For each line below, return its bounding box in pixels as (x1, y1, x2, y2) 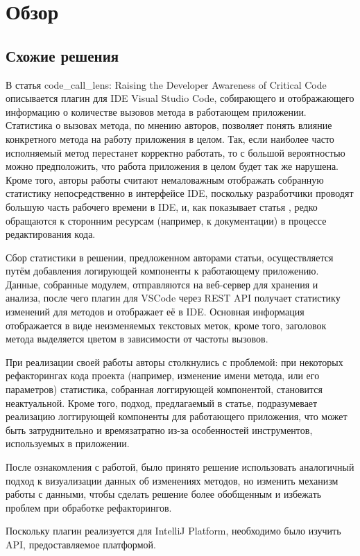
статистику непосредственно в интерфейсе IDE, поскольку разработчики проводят (6, 186, 354, 200)
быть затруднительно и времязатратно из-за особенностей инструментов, (6, 422, 313, 437)
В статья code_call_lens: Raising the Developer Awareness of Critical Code (6, 77, 327, 92)
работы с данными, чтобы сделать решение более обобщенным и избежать (6, 487, 322, 501)
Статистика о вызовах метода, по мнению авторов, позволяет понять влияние (6, 118, 332, 132)
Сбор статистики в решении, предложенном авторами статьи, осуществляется (6, 250, 334, 264)
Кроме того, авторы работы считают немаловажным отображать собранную (6, 172, 324, 186)
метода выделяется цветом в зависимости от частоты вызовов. (6, 331, 268, 346)
